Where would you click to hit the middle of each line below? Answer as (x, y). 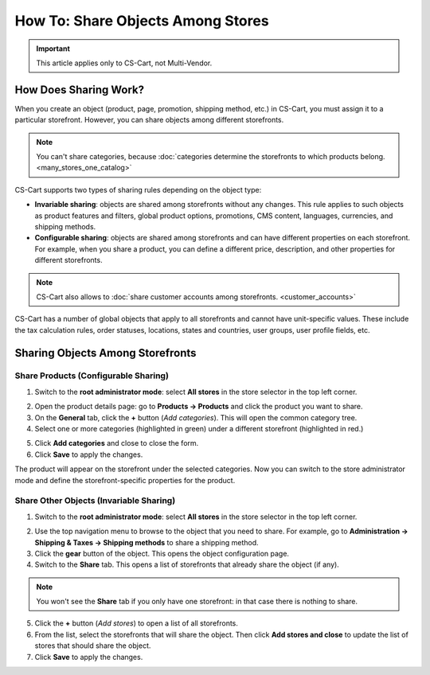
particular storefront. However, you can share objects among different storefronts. (149, 120)
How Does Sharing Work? (80, 90)
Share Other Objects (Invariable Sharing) (95, 501)
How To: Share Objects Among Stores (142, 21)
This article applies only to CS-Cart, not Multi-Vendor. (124, 63)
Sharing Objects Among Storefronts (106, 353)
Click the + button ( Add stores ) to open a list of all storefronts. (137, 623)
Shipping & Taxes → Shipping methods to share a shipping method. (147, 542)
